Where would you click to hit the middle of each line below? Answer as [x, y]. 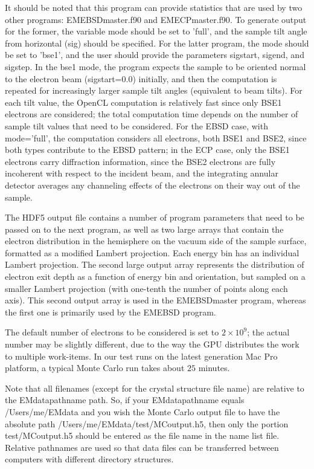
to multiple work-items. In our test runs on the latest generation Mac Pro [141, 356]
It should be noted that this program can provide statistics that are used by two [154, 7]
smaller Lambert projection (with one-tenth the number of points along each [146, 288]
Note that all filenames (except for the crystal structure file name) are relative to [155, 388]
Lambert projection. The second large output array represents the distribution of [155, 264]
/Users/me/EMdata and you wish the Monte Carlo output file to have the [143, 412]
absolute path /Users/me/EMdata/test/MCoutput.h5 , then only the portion [147, 423]
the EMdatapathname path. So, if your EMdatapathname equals [125, 400]
